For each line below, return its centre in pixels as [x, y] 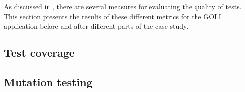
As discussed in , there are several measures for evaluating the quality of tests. [123, 6]
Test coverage [39, 53]
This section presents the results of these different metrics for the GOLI [113, 16]
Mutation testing [48, 81]
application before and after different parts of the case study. [96, 26]
